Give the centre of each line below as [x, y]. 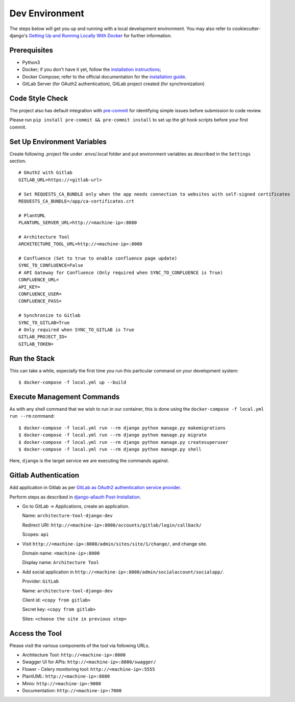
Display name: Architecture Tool [61, 562]
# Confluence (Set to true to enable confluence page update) [98, 258]
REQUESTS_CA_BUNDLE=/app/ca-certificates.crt [77, 201]
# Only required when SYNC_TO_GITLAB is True [77, 330]
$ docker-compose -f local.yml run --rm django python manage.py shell [110, 449]
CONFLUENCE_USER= [40, 294]
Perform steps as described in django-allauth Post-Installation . [75, 497]
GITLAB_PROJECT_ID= [43, 337]
